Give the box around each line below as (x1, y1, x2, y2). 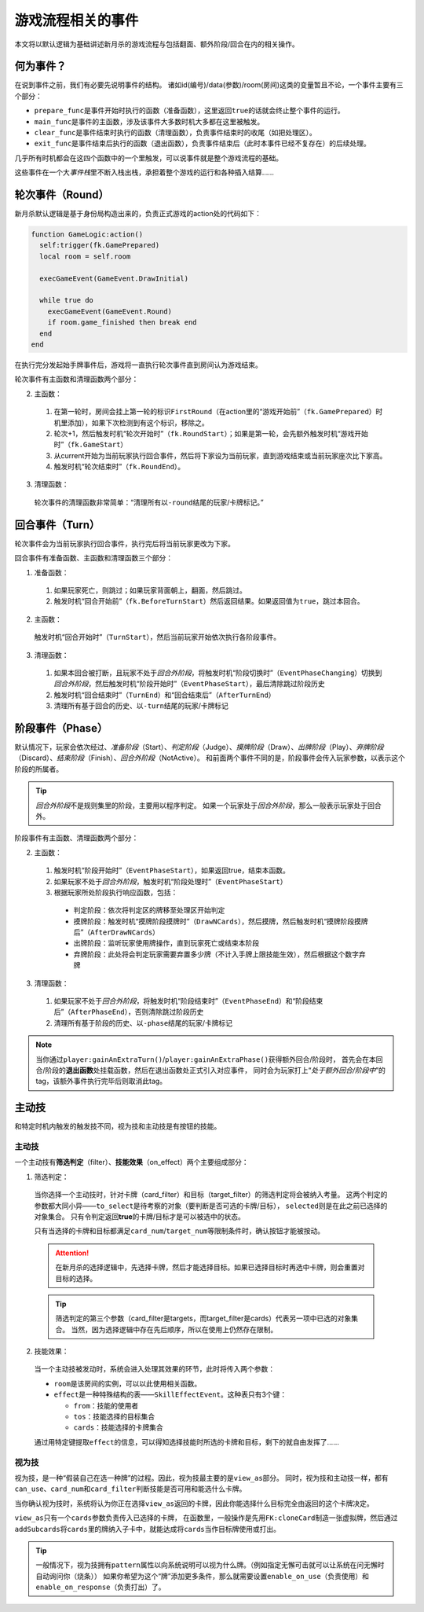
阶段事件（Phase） (14, 722, 108, 735)
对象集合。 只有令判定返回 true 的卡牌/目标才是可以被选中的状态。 (34, 1211, 245, 1221)
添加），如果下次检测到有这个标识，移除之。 (67, 417, 209, 428)
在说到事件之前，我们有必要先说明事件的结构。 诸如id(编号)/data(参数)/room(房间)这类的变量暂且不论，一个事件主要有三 (14, 80, 404, 90)
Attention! (55, 1248, 90, 1258)
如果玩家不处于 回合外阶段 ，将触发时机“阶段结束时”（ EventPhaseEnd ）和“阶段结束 (53, 997, 323, 1006)
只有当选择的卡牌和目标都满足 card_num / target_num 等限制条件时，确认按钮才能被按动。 (34, 1226, 325, 1236)
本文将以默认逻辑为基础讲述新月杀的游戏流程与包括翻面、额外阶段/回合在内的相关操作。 (14, 39, 300, 49)
